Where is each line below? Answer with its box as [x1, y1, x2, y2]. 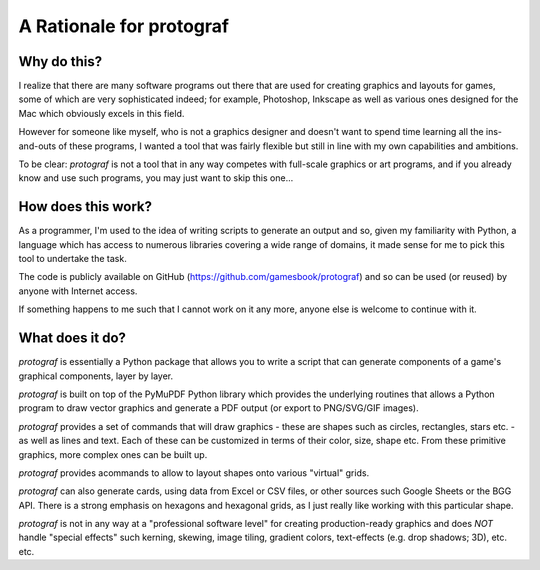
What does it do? [18, 330, 127, 347]
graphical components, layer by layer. [18, 370, 174, 382]
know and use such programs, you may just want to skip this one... [18, 172, 294, 184]
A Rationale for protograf [18, 15, 230, 37]
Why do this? [18, 53, 103, 70]
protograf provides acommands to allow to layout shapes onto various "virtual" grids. [18, 466, 370, 479]
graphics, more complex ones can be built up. [18, 448, 208, 460]
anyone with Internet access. [18, 285, 138, 297]
